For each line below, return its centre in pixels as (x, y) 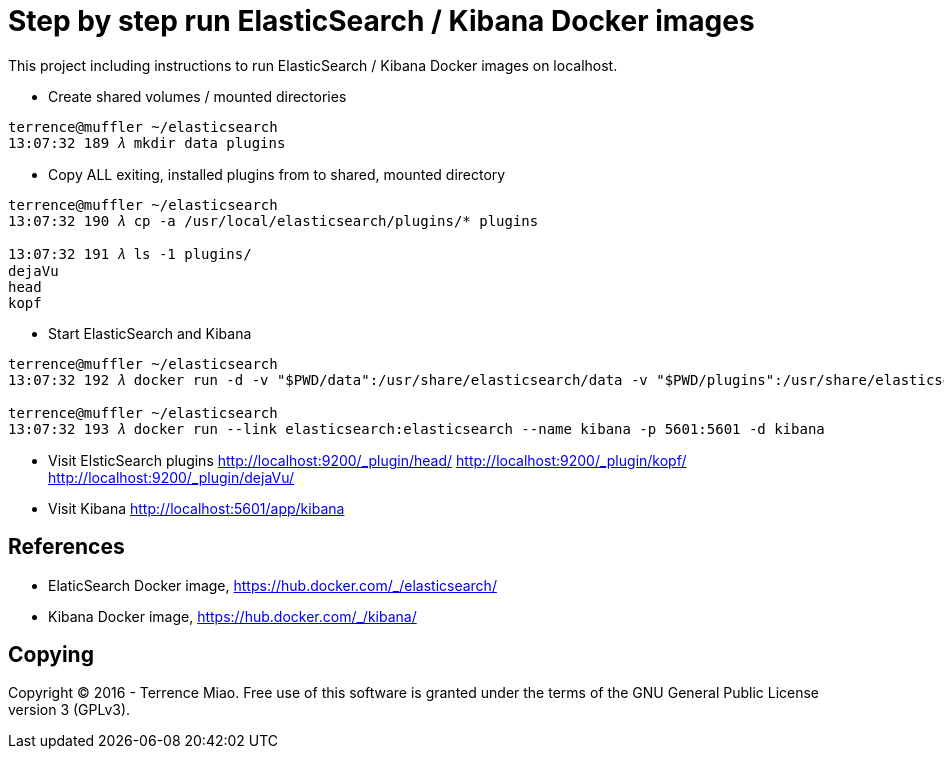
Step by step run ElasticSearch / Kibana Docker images (381, 21)
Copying (51, 655)
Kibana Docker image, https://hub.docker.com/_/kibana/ (232, 616)
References (66, 547)
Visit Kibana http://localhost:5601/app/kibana (196, 508)
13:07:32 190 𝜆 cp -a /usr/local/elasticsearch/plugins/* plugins (273, 220)
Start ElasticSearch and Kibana (150, 333)
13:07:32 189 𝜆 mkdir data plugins (147, 142)
